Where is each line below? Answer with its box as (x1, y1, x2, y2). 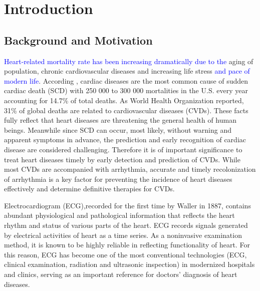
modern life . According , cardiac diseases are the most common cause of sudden (4, 75, 248, 86)
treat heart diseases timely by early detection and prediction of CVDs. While (4, 154, 240, 164)
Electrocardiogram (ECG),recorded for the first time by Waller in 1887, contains (4, 200, 251, 210)
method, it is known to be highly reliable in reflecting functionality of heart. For (4, 239, 250, 250)
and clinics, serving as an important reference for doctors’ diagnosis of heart (4, 269, 237, 279)
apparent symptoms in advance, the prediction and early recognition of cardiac (4, 134, 246, 145)
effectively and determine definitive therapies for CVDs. (4, 183, 175, 194)
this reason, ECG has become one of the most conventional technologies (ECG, (4, 249, 247, 259)
